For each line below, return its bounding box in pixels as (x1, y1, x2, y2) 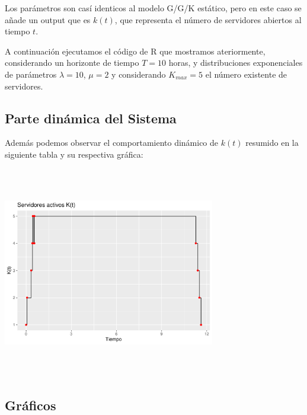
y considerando (111, 68, 166, 80)
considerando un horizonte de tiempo (5, 56, 139, 69)
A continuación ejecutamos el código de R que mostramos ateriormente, (5, 44, 266, 57)
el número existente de (205, 68, 287, 80)
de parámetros (5, 68, 57, 80)
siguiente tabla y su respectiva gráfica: (5, 148, 143, 160)
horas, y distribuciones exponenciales (168, 56, 303, 69)
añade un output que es (5, 13, 91, 25)
